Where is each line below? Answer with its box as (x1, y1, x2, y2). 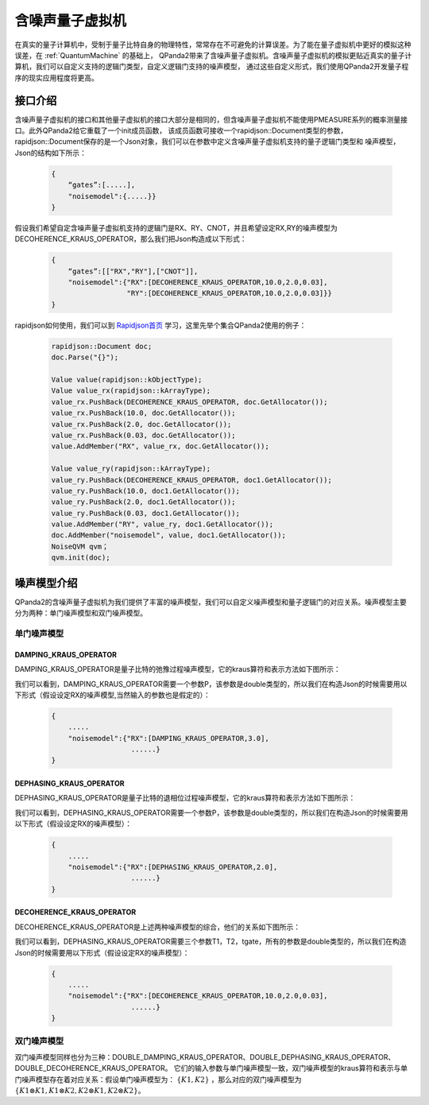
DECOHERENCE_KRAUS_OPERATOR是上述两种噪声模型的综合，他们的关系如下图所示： (14, 922, 301, 932)
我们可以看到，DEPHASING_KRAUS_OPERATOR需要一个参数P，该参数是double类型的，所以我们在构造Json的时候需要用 (14, 808, 408, 817)
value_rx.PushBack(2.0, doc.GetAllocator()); (51, 420, 232, 428)
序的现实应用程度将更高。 (14, 72, 99, 83)
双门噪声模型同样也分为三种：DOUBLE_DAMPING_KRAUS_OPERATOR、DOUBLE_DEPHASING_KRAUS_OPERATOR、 (14, 1052, 396, 1061)
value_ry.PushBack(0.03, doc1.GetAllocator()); (51, 509, 240, 518)
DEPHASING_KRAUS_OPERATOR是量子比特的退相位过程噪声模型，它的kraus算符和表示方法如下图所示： (14, 793, 356, 803)
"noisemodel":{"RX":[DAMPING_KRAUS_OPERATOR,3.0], (68, 734, 269, 742)
